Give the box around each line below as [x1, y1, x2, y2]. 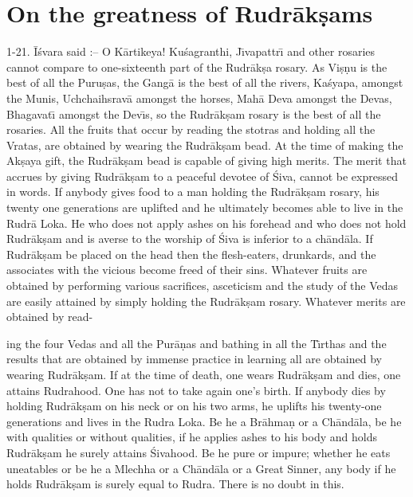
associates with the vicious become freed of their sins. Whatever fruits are [6, 261, 368, 278]
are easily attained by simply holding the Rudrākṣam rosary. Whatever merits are [6, 292, 406, 309]
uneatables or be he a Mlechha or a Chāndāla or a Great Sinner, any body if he [6, 460, 396, 476]
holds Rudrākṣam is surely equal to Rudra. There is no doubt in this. [6, 475, 344, 492]
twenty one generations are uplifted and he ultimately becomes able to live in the [6, 199, 403, 216]
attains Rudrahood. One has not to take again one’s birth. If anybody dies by [6, 382, 386, 398]
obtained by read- [6, 308, 93, 325]
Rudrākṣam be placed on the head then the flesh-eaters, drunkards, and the [6, 245, 376, 262]
